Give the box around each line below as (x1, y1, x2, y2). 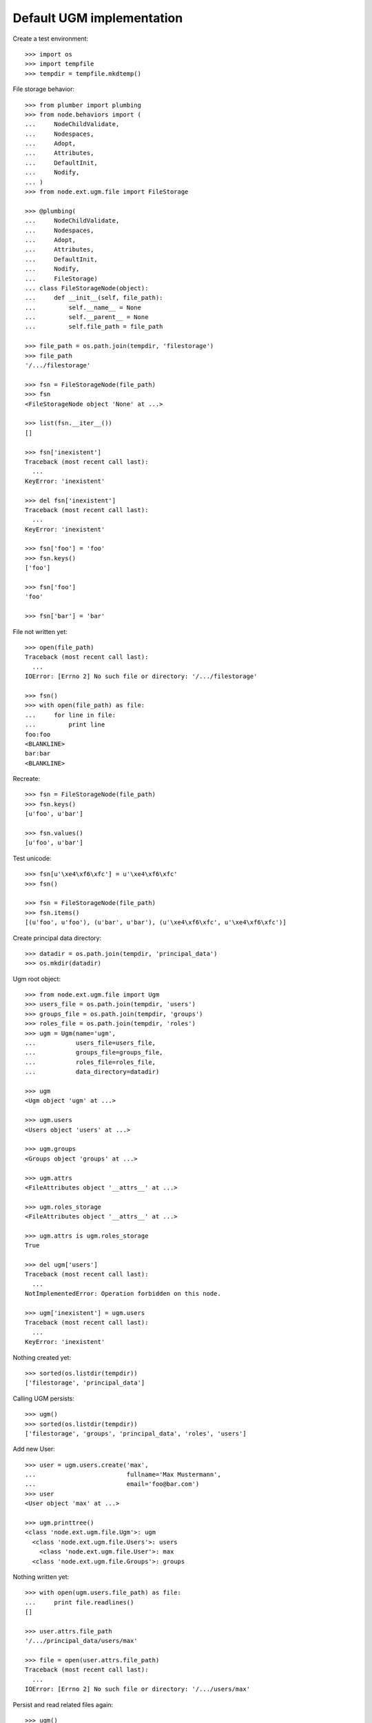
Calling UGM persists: (12, 1394, 75, 1403)
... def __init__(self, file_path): (25, 294, 163, 302)
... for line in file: (25, 711, 116, 719)
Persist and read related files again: (12, 1700, 114, 1709)
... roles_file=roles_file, (25, 1058, 156, 1066)
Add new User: (12, 1445, 55, 1454)
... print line (25, 721, 105, 728)
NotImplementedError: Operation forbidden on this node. (25, 1289, 222, 1298)
